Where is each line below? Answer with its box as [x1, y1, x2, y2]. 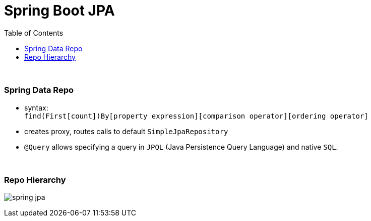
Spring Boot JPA [4, 2, 115, 19]
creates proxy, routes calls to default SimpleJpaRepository [24, 127, 228, 136]
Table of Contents [4, 28, 64, 37]
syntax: [24, 103, 48, 112]
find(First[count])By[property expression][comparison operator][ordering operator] [24, 112, 368, 120]
